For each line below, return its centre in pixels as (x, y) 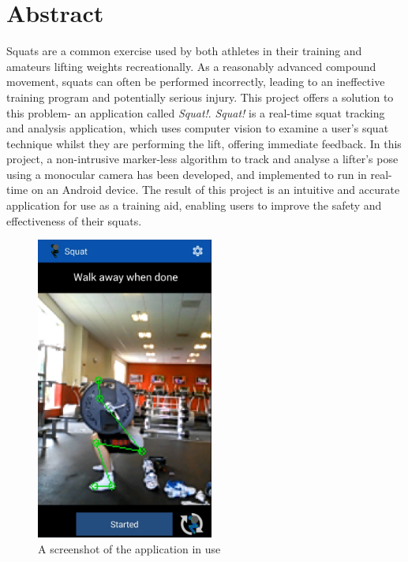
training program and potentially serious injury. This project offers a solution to (200, 97)
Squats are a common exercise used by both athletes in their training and (184, 51)
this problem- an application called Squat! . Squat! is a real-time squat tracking (196, 112)
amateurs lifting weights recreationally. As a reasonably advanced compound (191, 66)
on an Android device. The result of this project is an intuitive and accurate (215, 190)
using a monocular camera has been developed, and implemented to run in (187, 174)
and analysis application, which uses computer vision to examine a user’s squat (198, 128)
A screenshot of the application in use (129, 548)
